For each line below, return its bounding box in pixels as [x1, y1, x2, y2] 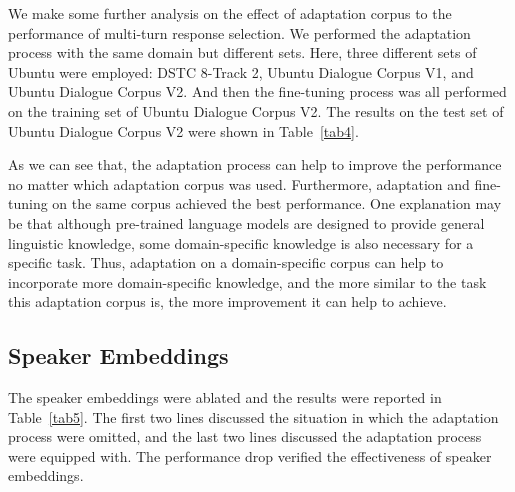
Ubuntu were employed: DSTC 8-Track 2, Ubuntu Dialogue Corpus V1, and [8, 61, 474, 82]
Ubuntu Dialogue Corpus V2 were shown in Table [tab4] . [8, 120, 359, 141]
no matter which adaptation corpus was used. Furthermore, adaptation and [8, 173, 470, 194]
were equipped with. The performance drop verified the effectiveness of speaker [8, 445, 492, 466]
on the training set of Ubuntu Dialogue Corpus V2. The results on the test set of [8, 100, 504, 121]
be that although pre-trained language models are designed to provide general [8, 212, 485, 233]
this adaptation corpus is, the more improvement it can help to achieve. [8, 291, 447, 312]
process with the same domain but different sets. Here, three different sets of [8, 42, 477, 63]
